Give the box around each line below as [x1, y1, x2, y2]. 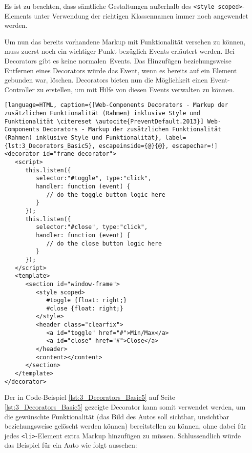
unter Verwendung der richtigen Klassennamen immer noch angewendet [34, 10, 249, 21]
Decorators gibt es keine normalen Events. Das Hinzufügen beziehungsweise [4, 56, 231, 66]
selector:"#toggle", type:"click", [36, 175, 151, 182]
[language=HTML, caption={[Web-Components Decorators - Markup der [4, 102, 229, 109]
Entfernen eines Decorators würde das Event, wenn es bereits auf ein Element [4, 65, 237, 75]
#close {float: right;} [46, 305, 124, 312]
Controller [4, 84, 35, 94]
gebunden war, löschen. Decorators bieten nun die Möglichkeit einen [4, 75, 208, 85]
